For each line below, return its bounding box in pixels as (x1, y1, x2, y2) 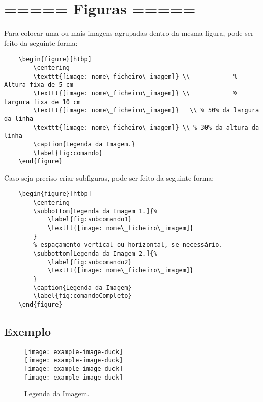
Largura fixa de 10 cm (4, 98, 81, 106)
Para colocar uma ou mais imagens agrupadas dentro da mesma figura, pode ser (4, 28, 254, 38)
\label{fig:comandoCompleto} (33, 292, 132, 300)
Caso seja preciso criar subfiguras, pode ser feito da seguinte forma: (4, 172, 214, 183)
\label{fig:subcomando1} (47, 216, 132, 223)
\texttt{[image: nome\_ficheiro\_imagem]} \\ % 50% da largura (33, 107, 259, 114)
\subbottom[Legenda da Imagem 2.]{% (33, 250, 157, 258)
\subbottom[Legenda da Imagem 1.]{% (33, 207, 157, 215)
